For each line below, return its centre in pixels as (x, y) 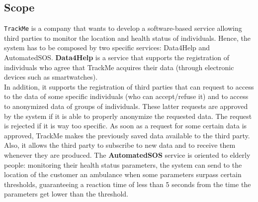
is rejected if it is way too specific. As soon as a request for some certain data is (126, 126)
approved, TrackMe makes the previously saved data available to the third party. (127, 135)
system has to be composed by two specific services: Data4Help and (107, 48)
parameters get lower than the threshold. (66, 194)
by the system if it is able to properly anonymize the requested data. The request (128, 116)
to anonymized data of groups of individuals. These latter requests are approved (126, 106)
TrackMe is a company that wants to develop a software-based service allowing (123, 28)
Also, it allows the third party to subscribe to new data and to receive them (120, 145)
